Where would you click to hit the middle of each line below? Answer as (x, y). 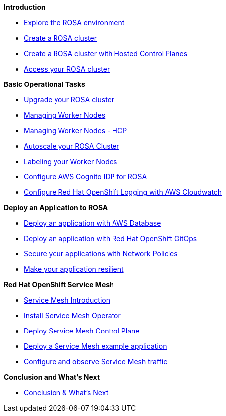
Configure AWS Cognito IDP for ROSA (85, 177)
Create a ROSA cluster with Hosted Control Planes (106, 53)
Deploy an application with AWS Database (92, 223)
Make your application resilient (74, 269)
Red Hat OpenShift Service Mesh (59, 285)
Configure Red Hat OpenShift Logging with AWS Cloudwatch (123, 192)
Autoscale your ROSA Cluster (72, 146)
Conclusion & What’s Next (66, 392)
